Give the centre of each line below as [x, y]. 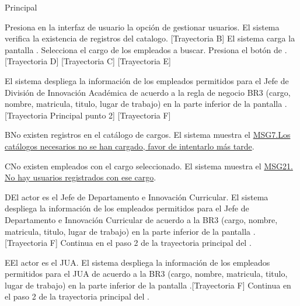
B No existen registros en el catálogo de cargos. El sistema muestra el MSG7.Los [148, 135]
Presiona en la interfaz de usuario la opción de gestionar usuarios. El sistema [142, 27]
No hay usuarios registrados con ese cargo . [81, 177]
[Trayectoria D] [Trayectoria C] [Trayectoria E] [88, 61]
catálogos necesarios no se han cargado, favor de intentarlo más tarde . [130, 146]
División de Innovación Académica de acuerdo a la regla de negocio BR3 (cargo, [148, 92]
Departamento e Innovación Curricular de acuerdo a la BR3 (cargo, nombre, [141, 219]
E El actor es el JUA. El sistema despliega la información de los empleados [137, 262]
